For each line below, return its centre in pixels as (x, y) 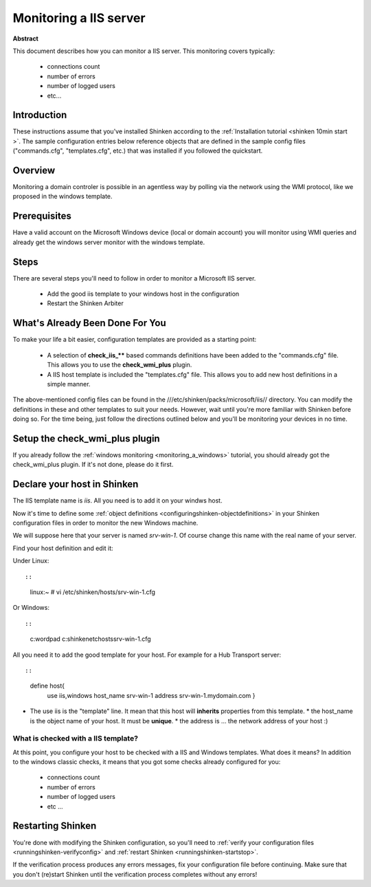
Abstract (26, 39)
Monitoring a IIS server (79, 18)
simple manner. (69, 384)
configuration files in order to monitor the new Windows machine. (105, 523)
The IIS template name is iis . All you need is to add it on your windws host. (117, 501)
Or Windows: (31, 608)
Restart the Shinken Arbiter (85, 303)
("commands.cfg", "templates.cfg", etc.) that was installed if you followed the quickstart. (138, 151)
